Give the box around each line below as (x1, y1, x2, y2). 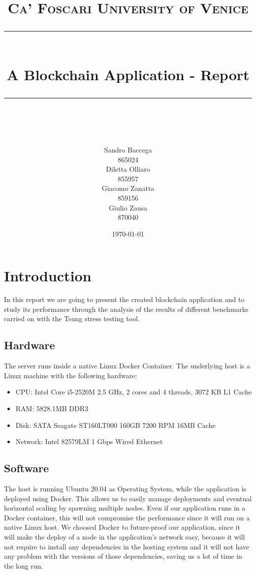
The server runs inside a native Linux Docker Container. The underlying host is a (4, 361, 250, 371)
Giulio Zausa (109, 202, 147, 212)
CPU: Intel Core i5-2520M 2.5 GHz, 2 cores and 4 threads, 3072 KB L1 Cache (15, 387, 252, 397)
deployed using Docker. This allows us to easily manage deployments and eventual (4, 493, 252, 503)
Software (4, 460, 49, 476)
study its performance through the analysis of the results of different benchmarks (4, 303, 249, 314)
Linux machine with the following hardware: (4, 370, 137, 380)
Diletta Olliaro (106, 164, 150, 174)
